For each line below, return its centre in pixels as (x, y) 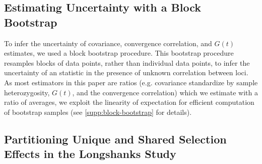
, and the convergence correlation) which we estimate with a (165, 92)
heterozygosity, (27, 92)
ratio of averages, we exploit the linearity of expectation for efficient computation (129, 102)
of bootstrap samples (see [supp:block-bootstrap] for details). (98, 112)
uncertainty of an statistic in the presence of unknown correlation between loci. (126, 72)
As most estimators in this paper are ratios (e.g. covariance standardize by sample (131, 82)
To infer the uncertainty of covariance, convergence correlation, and (108, 43)
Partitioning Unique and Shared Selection (115, 139)
